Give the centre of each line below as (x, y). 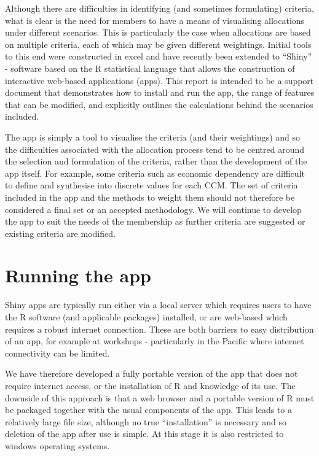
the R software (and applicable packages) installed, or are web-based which (146, 317)
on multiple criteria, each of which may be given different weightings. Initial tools (158, 44)
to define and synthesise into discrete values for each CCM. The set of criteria (152, 185)
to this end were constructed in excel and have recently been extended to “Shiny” (159, 56)
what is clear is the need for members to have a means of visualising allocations (155, 20)
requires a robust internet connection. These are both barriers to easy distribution (159, 329)
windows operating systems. (57, 445)
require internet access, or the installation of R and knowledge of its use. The (150, 385)
